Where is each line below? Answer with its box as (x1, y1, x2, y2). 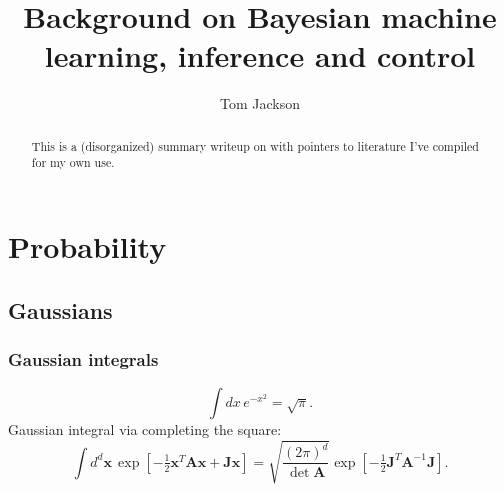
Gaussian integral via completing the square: (8, 419, 282, 440)
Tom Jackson (220, 93, 300, 114)
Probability (8, 226, 167, 267)
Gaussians (8, 294, 113, 325)
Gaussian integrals (8, 346, 159, 371)
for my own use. (31, 154, 115, 171)
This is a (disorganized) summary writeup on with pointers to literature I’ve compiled (31, 137, 479, 154)
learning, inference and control (44, 35, 476, 76)
